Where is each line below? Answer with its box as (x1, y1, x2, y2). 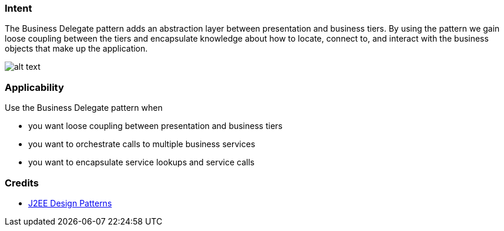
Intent (5, 2, 32, 14)
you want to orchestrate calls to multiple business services (28, 139, 256, 150)
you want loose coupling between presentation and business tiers (28, 121, 283, 131)
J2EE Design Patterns (28, 198, 112, 208)
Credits (5, 176, 39, 189)
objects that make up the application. (5, 43, 148, 54)
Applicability (5, 81, 64, 93)
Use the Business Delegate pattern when (5, 103, 163, 113)
